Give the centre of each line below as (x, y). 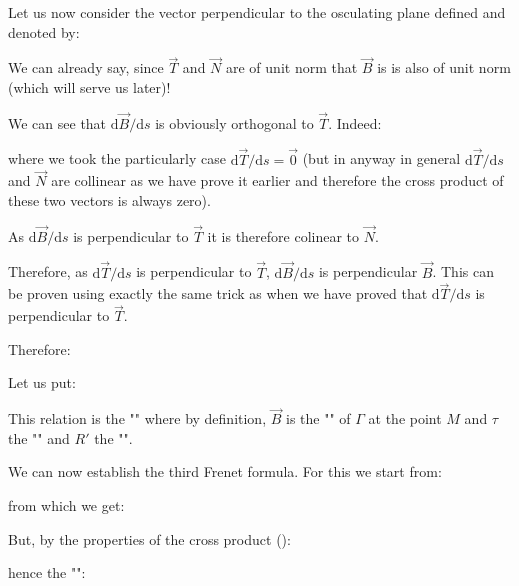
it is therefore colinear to (283, 235)
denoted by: (44, 31)
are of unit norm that (292, 67)
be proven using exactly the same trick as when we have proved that (218, 293)
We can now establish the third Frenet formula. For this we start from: (225, 471)
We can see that (57, 122)
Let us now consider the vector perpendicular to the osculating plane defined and (257, 12)
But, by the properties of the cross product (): (149, 538)
